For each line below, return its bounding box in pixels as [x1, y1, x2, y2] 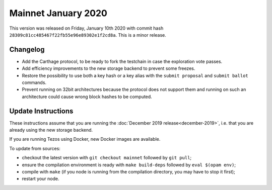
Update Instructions [9, 107, 74, 115]
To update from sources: [9, 145, 60, 151]
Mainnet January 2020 [9, 8, 108, 19]
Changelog [9, 45, 45, 54]
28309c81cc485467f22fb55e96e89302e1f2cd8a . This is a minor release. [9, 32, 166, 38]
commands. [22, 79, 47, 85]
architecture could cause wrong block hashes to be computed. [22, 93, 152, 100]
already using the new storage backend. [9, 127, 93, 133]
